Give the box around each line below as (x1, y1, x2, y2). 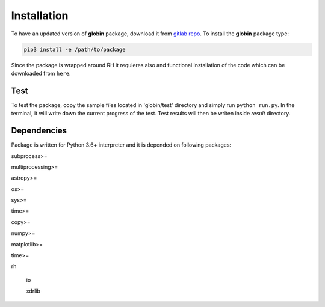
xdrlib (26, 287, 40, 294)
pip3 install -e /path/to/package (23, 46, 126, 53)
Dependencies (11, 126, 67, 136)
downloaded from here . (11, 70, 72, 77)
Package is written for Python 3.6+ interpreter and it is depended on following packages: (11, 141, 232, 148)
